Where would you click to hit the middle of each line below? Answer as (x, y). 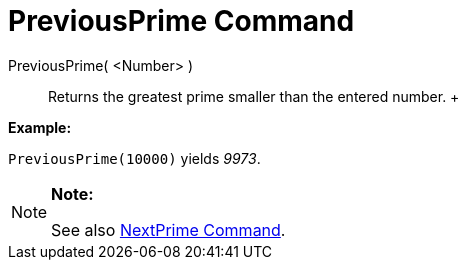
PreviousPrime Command (181, 21)
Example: (40, 127)
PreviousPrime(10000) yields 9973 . (134, 158)
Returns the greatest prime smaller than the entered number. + (254, 96)
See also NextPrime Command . (168, 229)
